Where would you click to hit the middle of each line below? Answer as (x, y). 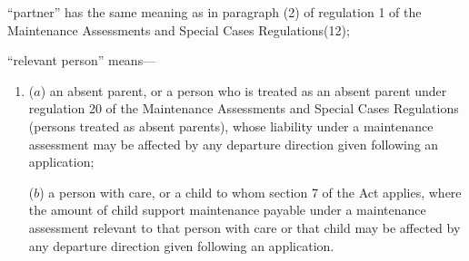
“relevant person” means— (82, 60)
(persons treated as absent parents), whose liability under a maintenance (231, 126)
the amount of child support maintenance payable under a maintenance (227, 210)
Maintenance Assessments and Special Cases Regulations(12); (179, 29)
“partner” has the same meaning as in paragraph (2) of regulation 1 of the (215, 12)
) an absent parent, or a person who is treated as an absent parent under (244, 90)
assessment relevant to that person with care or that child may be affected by (244, 227)
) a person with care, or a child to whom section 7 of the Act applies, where (250, 192)
